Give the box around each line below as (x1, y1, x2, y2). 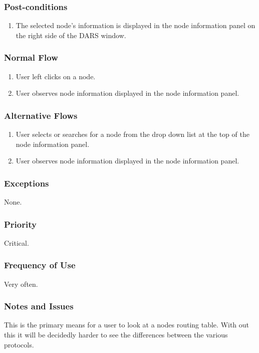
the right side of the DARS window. (16, 30, 126, 40)
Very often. (4, 278, 38, 289)
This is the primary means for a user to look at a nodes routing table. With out (4, 319, 249, 330)
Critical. (4, 237, 29, 248)
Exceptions (4, 176, 49, 189)
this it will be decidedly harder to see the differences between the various (4, 329, 228, 340)
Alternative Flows (4, 109, 78, 121)
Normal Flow (4, 51, 58, 64)
